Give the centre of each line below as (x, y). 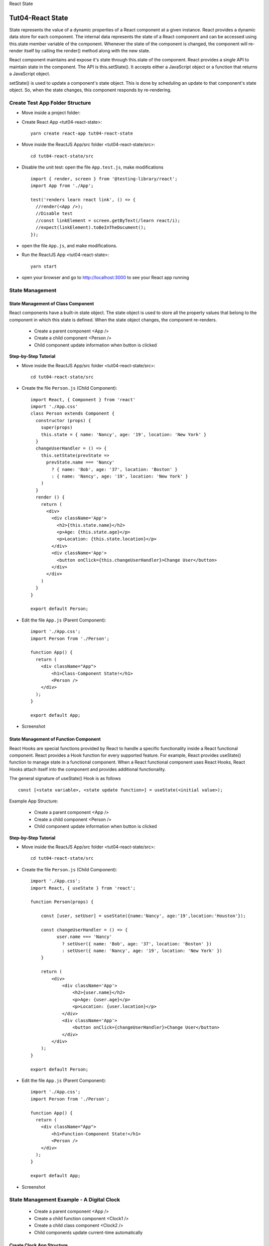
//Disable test (54, 214)
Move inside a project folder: (51, 113)
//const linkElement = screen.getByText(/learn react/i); (108, 220)
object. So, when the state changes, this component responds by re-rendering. (90, 90)
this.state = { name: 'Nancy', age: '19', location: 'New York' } (124, 434)
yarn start (44, 266)
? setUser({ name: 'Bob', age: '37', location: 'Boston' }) (137, 944)
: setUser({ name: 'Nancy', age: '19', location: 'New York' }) (142, 951)
